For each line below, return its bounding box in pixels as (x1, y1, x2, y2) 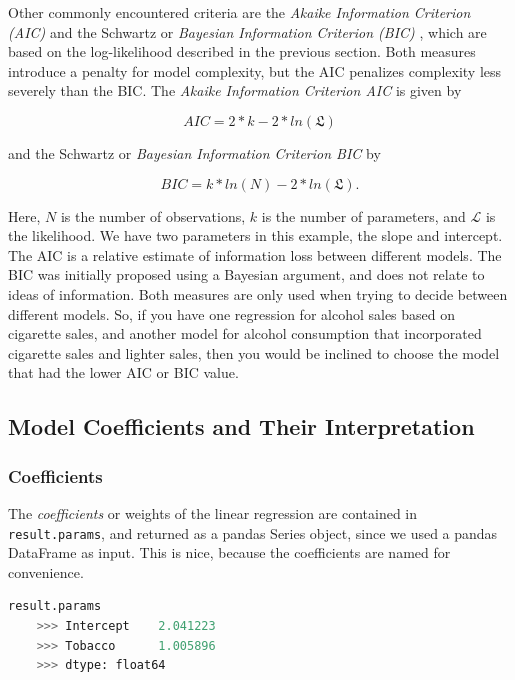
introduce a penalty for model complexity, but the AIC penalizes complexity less (8, 60, 502, 81)
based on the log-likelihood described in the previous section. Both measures (8, 41, 476, 62)
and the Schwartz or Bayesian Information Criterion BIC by (8, 142, 381, 163)
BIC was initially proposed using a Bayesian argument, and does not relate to (8, 264, 485, 285)
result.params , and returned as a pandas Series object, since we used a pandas (8, 522, 498, 543)
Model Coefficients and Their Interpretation (8, 411, 475, 442)
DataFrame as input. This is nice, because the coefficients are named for (8, 542, 451, 563)
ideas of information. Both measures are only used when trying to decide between (8, 283, 508, 304)
